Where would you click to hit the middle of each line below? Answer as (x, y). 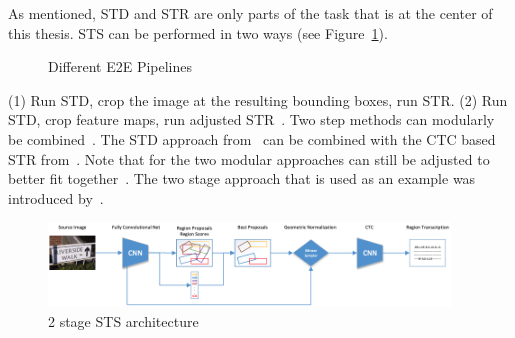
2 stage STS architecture (123, 320)
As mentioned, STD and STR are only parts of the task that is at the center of (250, 13)
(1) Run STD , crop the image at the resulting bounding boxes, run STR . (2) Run (258, 99)
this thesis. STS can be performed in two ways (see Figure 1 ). (198, 32)
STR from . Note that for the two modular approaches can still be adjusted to (249, 158)
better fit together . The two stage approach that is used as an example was (242, 178)
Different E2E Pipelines (120, 66)
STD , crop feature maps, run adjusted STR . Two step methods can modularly (251, 119)
